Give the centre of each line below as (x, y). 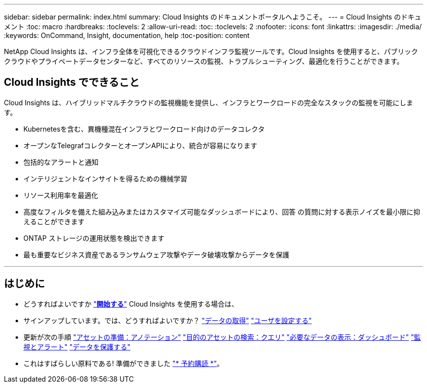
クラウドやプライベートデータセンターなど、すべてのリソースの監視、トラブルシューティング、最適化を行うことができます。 (204, 61)
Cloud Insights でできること (72, 82)
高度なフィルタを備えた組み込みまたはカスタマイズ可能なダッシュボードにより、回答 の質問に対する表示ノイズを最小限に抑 (222, 212)
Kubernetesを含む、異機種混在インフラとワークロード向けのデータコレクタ (144, 129)
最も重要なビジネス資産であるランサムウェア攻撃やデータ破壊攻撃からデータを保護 (156, 254)
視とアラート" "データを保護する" (77, 347)
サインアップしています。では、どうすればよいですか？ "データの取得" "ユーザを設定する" (168, 320)
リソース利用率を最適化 (61, 195)
